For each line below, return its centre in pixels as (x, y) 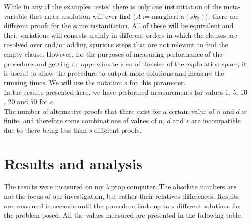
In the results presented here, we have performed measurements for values (114, 92)
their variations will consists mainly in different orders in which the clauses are (121, 35)
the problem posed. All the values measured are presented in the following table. (123, 215)
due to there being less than (45, 130)
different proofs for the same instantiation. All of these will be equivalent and (119, 25)
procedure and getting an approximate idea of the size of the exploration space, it (125, 63)
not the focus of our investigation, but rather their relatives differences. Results (122, 196)
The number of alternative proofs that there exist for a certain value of (109, 111)
